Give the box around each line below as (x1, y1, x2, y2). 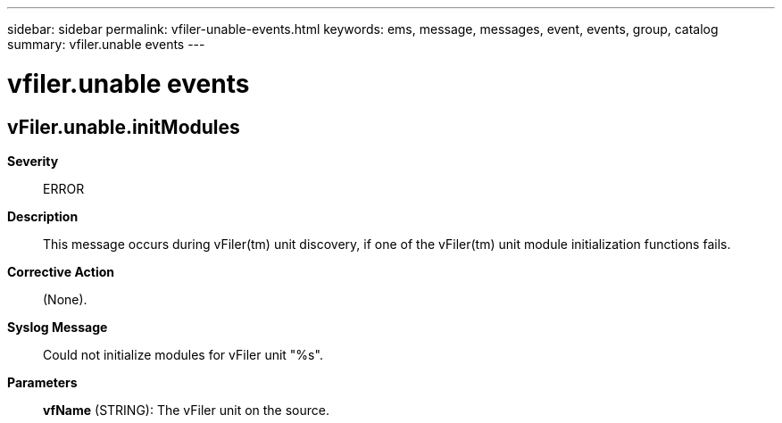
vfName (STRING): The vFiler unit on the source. (43, 402, 330, 418)
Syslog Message (7, 319, 108, 335)
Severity (7, 153, 59, 169)
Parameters (7, 374, 78, 390)
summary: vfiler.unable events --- (7, 37, 205, 52)
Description (7, 208, 79, 224)
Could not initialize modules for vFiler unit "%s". (43, 346, 323, 362)
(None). (43, 291, 87, 307)
